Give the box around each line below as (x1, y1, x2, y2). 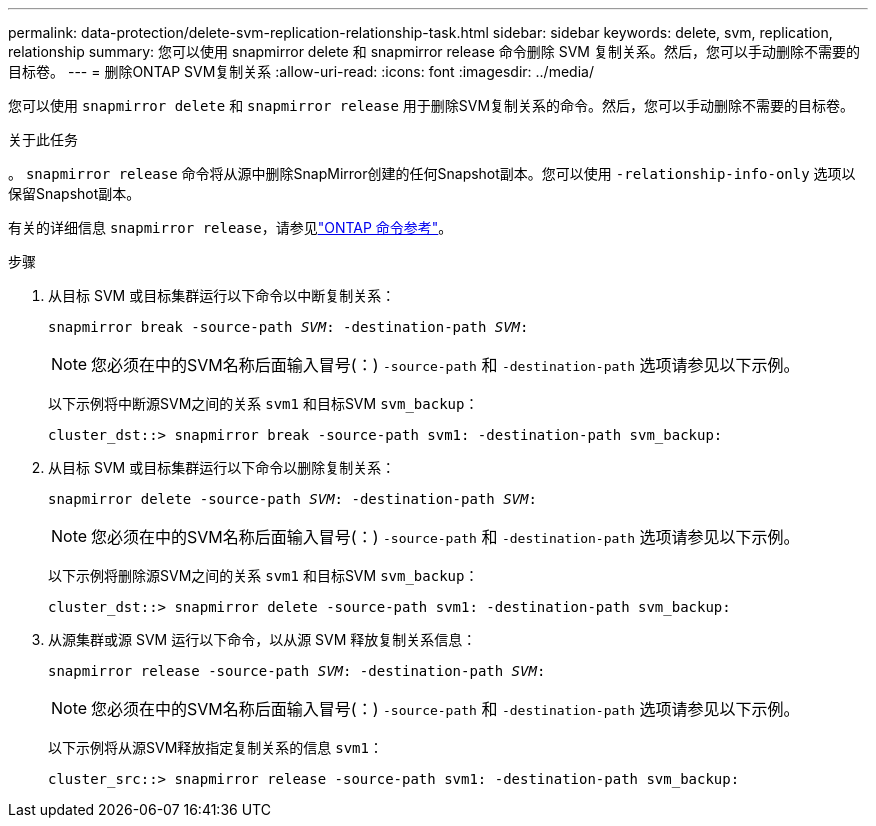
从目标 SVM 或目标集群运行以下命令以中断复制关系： (48, 287, 396, 304)
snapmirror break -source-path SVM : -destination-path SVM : (48, 319, 529, 335)
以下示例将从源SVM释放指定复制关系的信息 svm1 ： (48, 739, 383, 756)
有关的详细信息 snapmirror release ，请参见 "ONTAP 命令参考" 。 (8, 219, 453, 236)
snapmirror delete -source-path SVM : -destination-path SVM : (48, 491, 537, 507)
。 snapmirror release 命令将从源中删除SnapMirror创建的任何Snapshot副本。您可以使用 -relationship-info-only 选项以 (8, 165, 856, 182)
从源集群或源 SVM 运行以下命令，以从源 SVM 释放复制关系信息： (48, 631, 477, 648)
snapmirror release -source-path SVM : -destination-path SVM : (48, 663, 546, 679)
